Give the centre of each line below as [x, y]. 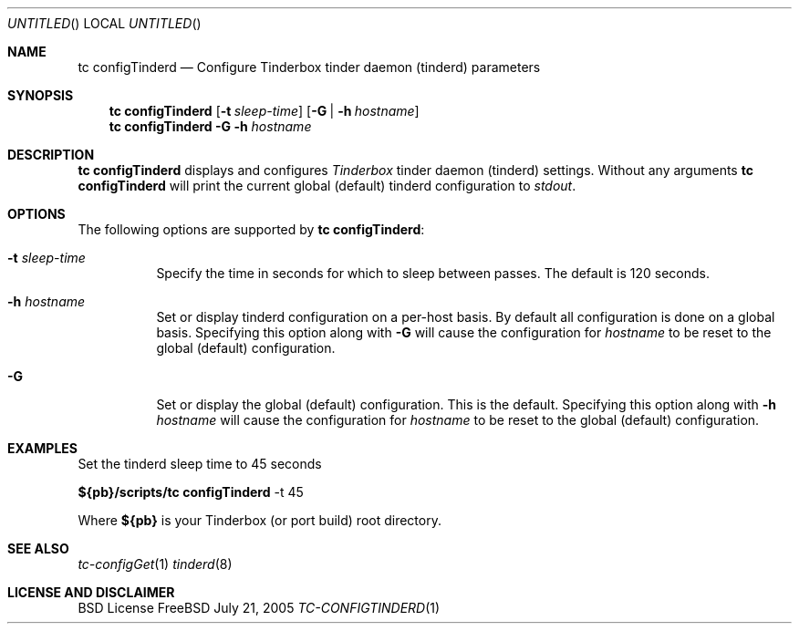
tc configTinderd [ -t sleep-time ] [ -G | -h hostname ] [264, 111]
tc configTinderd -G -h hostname [210, 126]
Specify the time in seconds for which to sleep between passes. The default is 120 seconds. [433, 273]
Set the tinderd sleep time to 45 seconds [200, 464]
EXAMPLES [42, 448]
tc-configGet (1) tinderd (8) [155, 564]
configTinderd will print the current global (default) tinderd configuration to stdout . [327, 186]
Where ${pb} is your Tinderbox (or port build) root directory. [259, 520]
